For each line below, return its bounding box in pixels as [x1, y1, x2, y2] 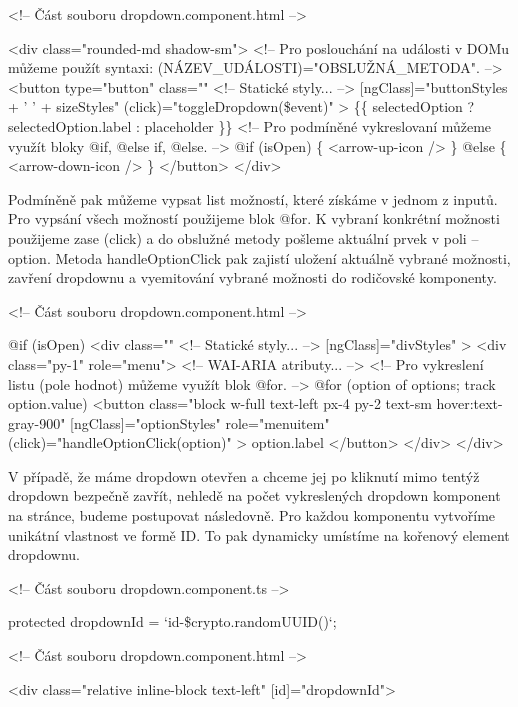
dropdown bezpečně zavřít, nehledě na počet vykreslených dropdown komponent [8, 485, 501, 506]
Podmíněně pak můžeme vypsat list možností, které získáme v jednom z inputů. [8, 188, 498, 209]
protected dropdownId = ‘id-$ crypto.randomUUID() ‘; [8, 611, 337, 632]
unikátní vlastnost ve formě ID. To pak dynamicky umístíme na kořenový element [8, 524, 510, 545]
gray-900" [8, 412, 66, 433]
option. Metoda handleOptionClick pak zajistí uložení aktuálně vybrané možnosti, [8, 247, 511, 268]
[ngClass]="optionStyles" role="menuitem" [70, 412, 330, 433]
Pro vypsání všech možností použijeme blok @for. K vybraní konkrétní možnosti [8, 208, 500, 229]
